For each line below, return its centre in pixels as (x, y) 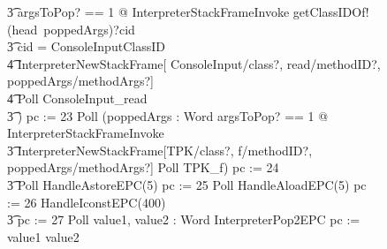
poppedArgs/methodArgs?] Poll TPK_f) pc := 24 (143, 167)
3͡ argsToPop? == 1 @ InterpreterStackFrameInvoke (148, 11)
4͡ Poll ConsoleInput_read (77, 98)
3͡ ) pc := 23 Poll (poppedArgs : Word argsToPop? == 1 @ (168, 115)
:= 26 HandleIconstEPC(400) (87, 202)
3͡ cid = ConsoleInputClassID (86, 46)
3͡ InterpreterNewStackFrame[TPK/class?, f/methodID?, (160, 150)
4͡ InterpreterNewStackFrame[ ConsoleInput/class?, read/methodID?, (194, 63)
